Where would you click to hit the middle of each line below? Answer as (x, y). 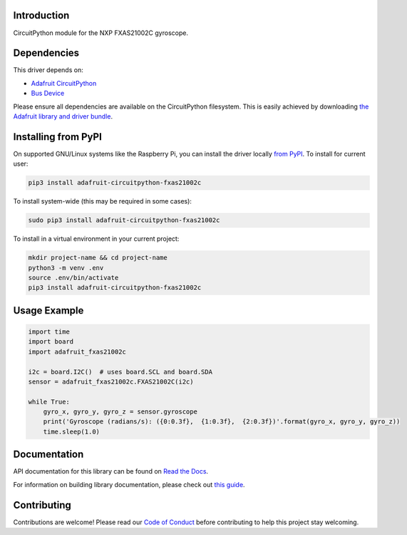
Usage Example (48, 310)
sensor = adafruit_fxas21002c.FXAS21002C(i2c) (111, 381)
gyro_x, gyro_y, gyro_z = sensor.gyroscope (120, 412)
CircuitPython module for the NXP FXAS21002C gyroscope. (101, 33)
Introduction (41, 15)
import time (49, 331)
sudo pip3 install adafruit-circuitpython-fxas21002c (124, 220)
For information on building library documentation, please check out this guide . (129, 484)
